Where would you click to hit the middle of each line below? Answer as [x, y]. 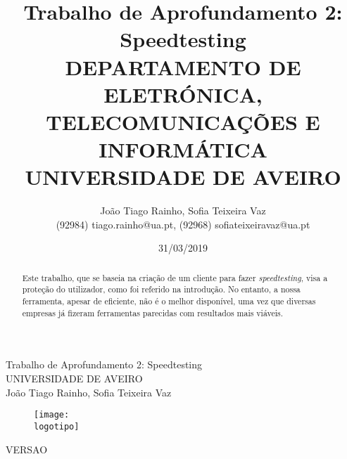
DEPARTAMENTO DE [183, 66]
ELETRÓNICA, [183, 94]
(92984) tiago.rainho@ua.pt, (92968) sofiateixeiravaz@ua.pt [183, 224]
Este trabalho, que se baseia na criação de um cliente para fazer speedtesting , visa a [175, 277]
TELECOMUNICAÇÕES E [183, 121]
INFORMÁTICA [183, 149]
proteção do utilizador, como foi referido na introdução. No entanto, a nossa [161, 289]
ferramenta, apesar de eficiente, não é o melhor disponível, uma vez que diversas [169, 301]
